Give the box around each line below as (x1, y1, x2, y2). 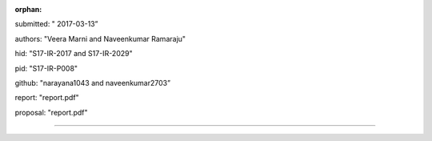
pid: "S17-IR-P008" (14, 63, 78, 73)
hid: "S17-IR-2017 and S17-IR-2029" (14, 49, 133, 58)
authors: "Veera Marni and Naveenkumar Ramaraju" (14, 34, 186, 43)
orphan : (14, 5, 42, 14)
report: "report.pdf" (14, 93, 79, 103)
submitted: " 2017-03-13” (14, 19, 98, 29)
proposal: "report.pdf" (14, 107, 88, 117)
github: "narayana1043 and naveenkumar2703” (14, 78, 171, 87)
